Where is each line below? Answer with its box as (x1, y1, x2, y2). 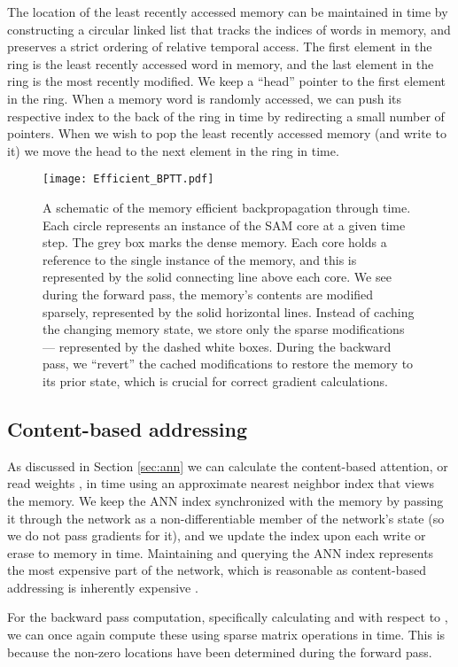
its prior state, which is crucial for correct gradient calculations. (43, 371, 388, 390)
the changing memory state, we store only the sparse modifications (43, 320, 405, 338)
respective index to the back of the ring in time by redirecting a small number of (7, 106, 445, 125)
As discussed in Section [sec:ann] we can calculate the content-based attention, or (7, 456, 448, 475)
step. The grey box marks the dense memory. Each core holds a (43, 233, 387, 252)
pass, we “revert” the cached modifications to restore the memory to (43, 354, 414, 373)
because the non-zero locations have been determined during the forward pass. (7, 642, 432, 661)
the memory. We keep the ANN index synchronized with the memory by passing (7, 491, 444, 509)
